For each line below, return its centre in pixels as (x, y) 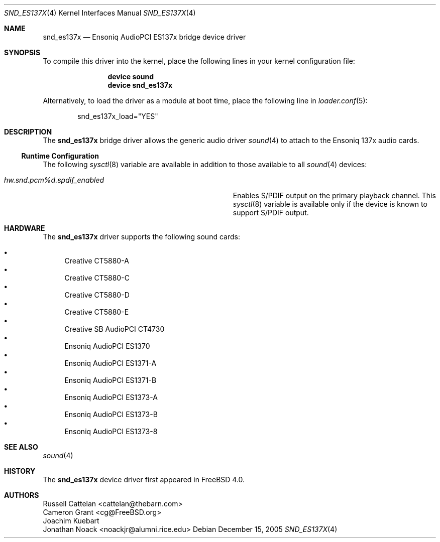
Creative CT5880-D (97, 295)
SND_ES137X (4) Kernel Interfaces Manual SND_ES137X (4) (100, 13)
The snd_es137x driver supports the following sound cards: (141, 237)
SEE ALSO (21, 447)
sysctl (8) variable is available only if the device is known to (330, 204)
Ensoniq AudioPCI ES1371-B (111, 380)
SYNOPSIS (22, 52)
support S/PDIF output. (271, 213)
